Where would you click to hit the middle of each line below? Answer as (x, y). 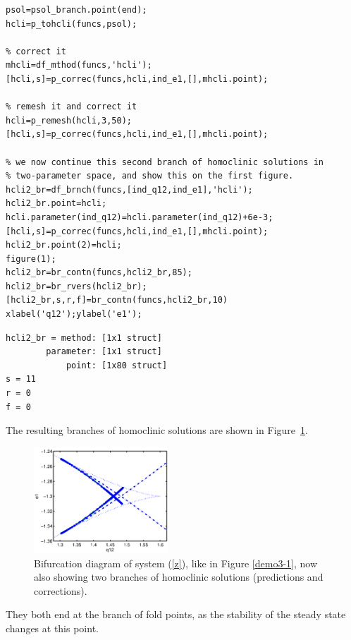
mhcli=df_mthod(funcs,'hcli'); (79, 65)
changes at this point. (52, 628)
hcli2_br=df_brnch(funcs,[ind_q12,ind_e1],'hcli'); (129, 189)
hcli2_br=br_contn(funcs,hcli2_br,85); (99, 273)
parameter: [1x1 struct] (104, 352)
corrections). (61, 590)
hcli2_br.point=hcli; (56, 204)
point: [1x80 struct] (117, 365)
